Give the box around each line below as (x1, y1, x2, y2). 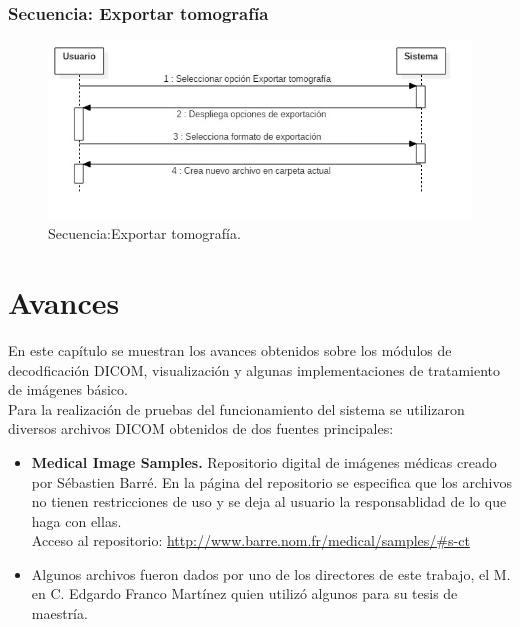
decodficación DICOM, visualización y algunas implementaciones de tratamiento (8, 359, 501, 380)
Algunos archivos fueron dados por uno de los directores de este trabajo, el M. (31, 563, 511, 584)
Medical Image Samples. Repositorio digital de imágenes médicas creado (31, 451, 497, 472)
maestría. (31, 603, 88, 624)
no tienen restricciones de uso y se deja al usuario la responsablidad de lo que (31, 491, 507, 512)
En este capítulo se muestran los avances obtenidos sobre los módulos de (8, 339, 452, 360)
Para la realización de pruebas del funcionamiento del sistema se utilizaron (8, 398, 465, 419)
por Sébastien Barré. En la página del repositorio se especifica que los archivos (31, 471, 512, 492)
